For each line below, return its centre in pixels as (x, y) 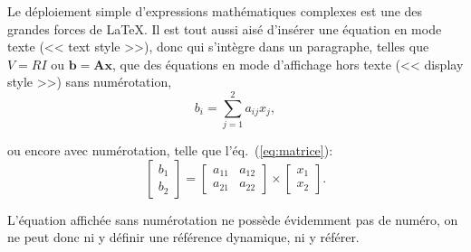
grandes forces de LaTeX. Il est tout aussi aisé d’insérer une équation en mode (225, 28)
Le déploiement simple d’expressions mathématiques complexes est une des (215, 11)
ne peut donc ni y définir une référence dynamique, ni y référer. (183, 237)
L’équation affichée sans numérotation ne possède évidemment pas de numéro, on (233, 219)
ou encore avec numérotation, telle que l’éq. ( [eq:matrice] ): (170, 150)
